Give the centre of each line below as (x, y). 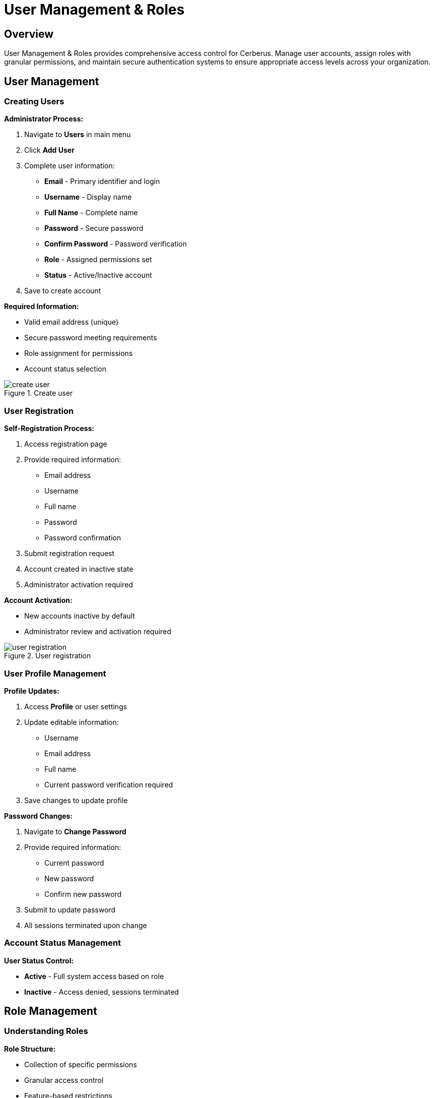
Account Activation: (38, 600)
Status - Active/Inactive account (98, 275)
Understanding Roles (46, 1031)
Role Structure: (30, 1049)
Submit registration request (69, 554)
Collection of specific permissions (81, 1064)
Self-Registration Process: (49, 429)
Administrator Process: (44, 119)
